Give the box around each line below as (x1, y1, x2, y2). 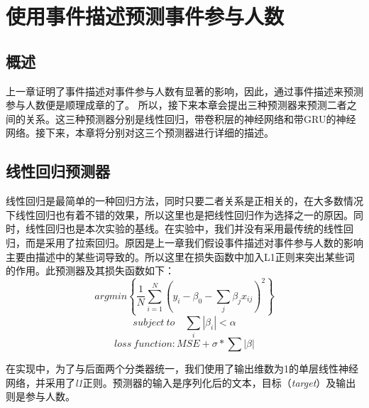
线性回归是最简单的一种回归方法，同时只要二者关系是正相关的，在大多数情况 (6, 193, 363, 208)
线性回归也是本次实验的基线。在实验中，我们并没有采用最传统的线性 (25, 221, 343, 236)
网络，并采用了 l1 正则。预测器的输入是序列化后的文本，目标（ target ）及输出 (6, 375, 356, 390)
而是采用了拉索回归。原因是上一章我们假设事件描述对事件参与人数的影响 (25, 235, 363, 249)
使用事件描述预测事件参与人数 (6, 1, 285, 31)
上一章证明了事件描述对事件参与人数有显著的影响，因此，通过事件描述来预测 (6, 83, 363, 98)
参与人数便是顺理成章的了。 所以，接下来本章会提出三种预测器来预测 (6, 97, 327, 112)
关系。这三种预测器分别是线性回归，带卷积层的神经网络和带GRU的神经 (25, 111, 356, 126)
